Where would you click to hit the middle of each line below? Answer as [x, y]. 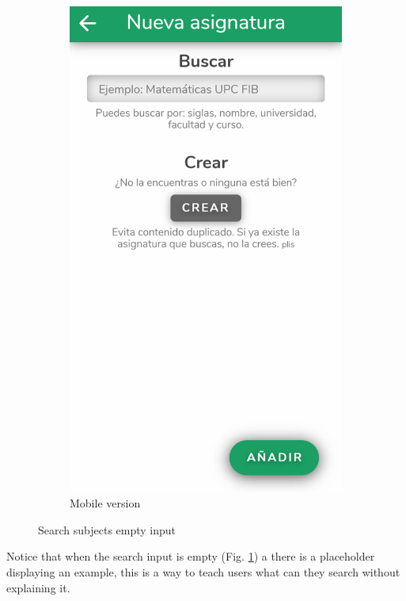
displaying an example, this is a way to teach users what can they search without [203, 571]
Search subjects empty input [107, 529]
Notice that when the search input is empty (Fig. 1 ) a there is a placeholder [191, 556]
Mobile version [105, 503]
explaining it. [38, 587]
